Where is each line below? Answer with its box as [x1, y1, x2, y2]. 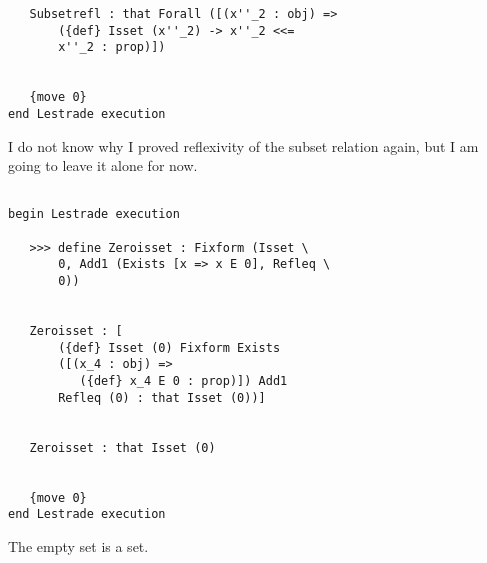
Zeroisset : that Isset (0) [29, 440, 216, 455]
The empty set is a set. [8, 535, 149, 556]
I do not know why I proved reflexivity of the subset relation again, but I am [8, 135, 479, 156]
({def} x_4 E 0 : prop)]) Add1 [79, 374, 288, 388]
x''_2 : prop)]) [58, 40, 166, 55]
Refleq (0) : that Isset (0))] [58, 390, 266, 405]
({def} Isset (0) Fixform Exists [58, 340, 281, 355]
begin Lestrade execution [8, 207, 180, 222]
